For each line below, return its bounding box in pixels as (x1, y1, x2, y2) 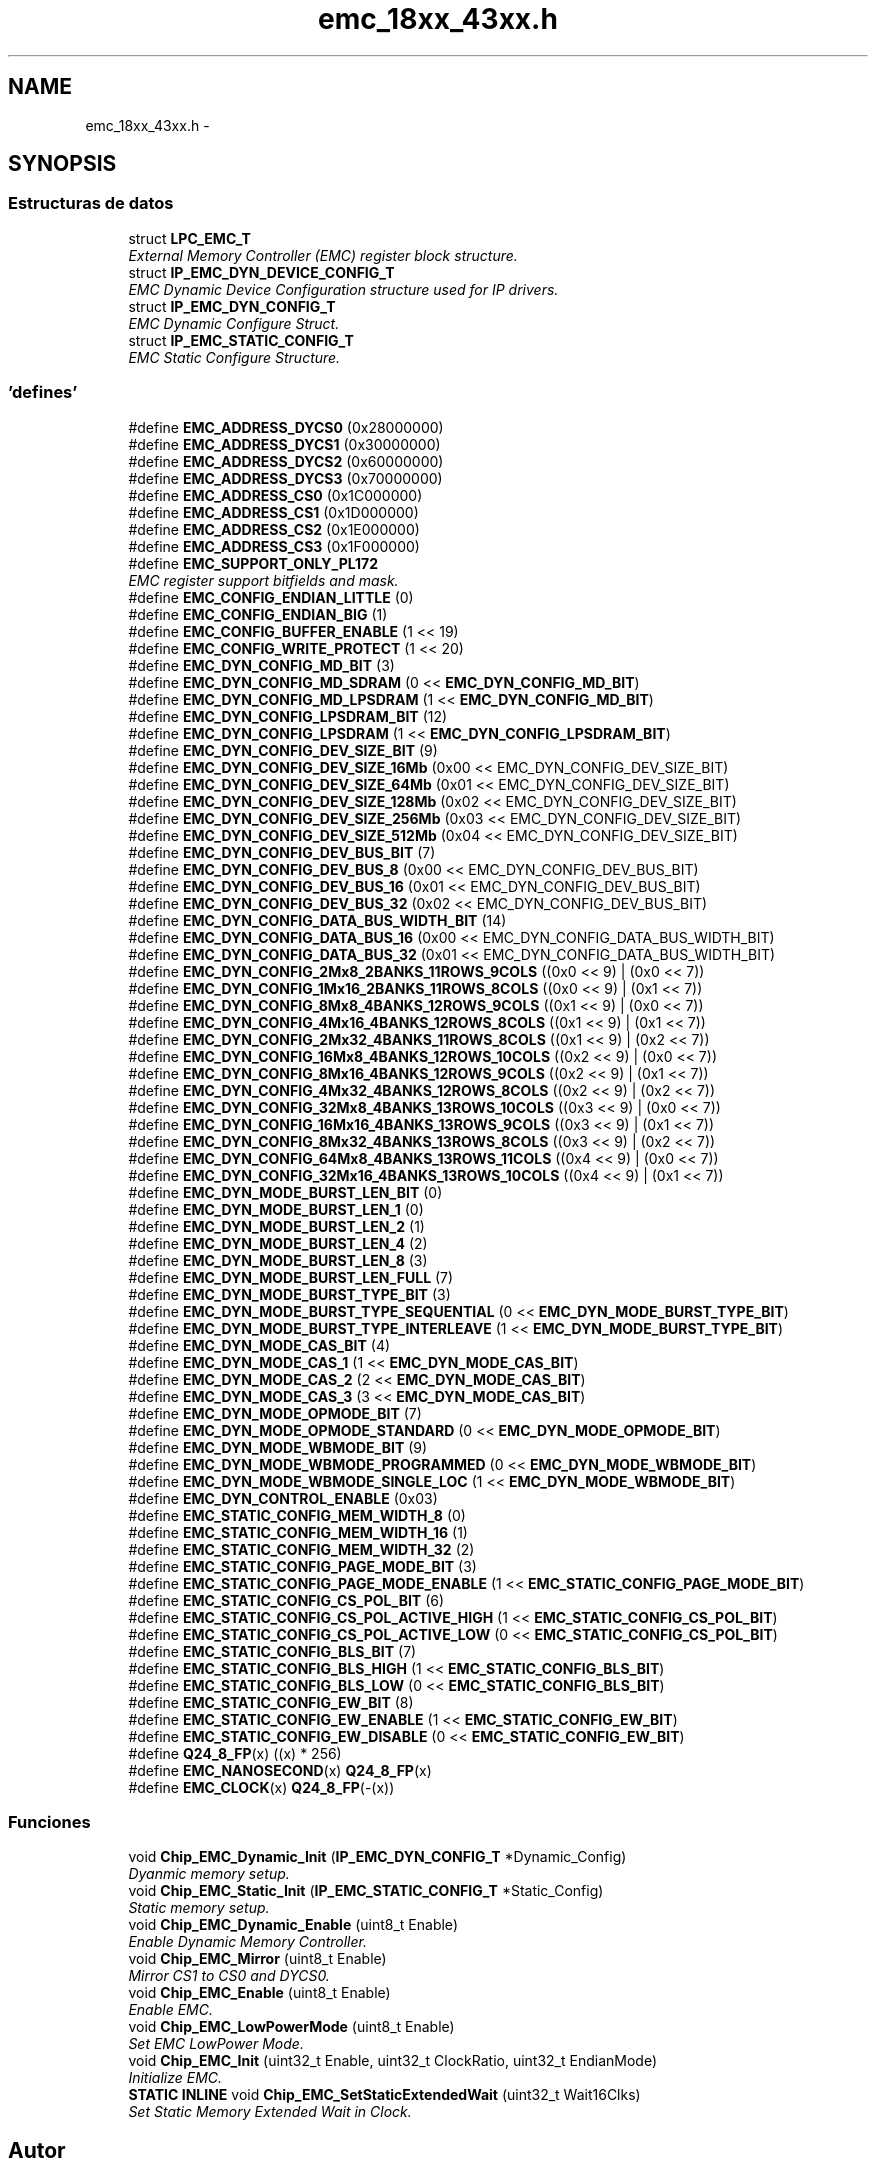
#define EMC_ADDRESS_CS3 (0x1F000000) (128, 537, 420, 555)
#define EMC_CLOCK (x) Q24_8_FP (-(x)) (128, 1778, 395, 1796)
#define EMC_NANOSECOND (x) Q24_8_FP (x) (128, 1761, 432, 1779)
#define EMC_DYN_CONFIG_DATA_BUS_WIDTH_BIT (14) (128, 911, 507, 929)
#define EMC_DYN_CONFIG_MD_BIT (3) (128, 656, 395, 674)
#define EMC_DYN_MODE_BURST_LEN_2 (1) (128, 1217, 425, 1235)
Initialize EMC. (128, 2069, 223, 2087)
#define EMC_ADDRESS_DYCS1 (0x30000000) (128, 435, 441, 453)
